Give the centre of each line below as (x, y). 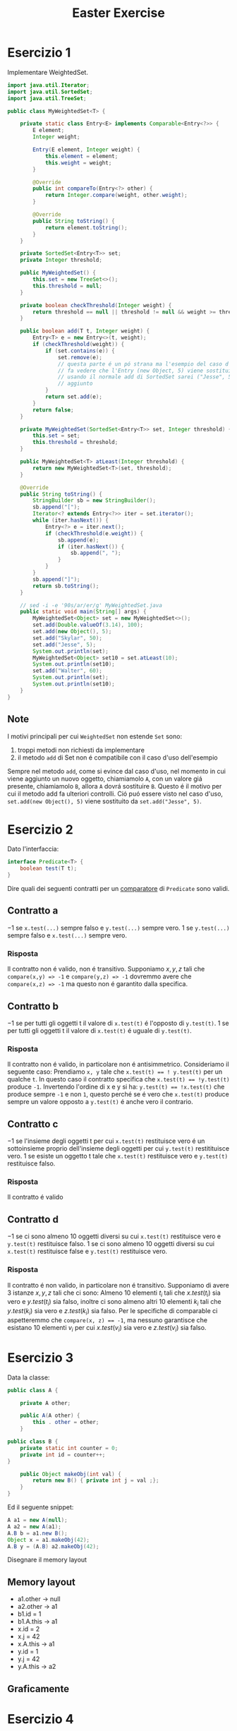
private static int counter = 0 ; (69, 1448)
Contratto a (33, 911)
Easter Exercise (119, 13)
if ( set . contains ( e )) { (80, 351)
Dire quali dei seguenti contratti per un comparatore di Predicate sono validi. (119, 889)
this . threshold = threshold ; (75, 443)
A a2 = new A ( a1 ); (34, 1526)
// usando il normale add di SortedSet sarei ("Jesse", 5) (146, 377)
